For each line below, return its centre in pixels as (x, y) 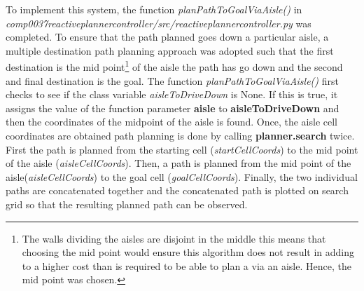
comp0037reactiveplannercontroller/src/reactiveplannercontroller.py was (159, 23)
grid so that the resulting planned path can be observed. (127, 204)
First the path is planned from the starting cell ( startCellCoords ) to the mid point (182, 149)
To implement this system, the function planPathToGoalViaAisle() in (154, 9)
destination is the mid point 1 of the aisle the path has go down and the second (174, 66)
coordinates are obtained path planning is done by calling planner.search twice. (180, 135)
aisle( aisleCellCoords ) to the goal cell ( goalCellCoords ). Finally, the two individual (182, 176)
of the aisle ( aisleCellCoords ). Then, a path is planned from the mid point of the (178, 163)
